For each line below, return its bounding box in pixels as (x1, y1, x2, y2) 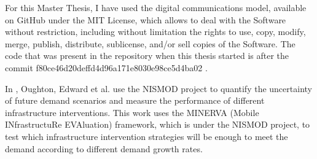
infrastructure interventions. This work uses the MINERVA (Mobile (5, 106, 259, 118)
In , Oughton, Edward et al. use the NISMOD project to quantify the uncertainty (5, 82, 312, 95)
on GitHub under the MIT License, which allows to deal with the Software (5, 13, 286, 26)
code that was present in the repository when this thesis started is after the (5, 49, 289, 62)
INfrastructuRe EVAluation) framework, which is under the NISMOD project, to (5, 118, 310, 131)
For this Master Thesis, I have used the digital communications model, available (5, 1, 307, 14)
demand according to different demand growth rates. (5, 142, 203, 155)
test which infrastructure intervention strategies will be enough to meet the (5, 130, 288, 142)
